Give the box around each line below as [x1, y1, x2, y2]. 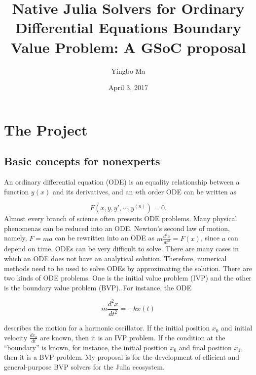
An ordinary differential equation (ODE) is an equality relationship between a [4, 177, 240, 187]
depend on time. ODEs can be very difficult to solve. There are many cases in [4, 243, 239, 254]
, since [200, 233, 220, 243]
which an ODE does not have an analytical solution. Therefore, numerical [4, 253, 227, 263]
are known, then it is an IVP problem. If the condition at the [40, 332, 225, 342]
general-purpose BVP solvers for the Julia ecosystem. [4, 361, 165, 372]
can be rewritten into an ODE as [55, 233, 154, 243]
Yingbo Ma [111, 65, 146, 76]
